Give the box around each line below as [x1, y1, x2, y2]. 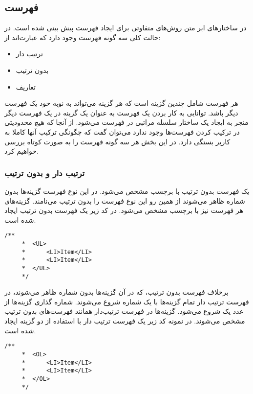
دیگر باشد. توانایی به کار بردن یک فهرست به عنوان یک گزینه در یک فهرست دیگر [4, 107, 238, 117]
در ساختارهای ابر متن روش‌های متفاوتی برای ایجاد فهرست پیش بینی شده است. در [4, 23, 247, 33]
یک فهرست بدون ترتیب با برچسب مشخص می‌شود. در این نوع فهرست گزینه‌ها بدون [4, 185, 250, 196]
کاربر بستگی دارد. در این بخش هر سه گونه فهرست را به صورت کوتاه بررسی [4, 136, 231, 146]
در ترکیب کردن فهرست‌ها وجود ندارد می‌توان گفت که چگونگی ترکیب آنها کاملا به [4, 126, 240, 137]
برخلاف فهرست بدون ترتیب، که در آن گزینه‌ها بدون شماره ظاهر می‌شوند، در [4, 287, 229, 297]
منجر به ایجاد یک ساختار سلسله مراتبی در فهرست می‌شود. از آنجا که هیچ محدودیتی [4, 117, 249, 127]
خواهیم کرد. [4, 146, 39, 156]
